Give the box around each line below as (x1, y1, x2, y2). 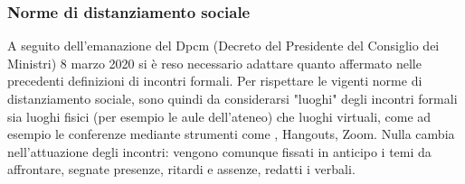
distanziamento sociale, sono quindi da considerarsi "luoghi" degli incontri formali (7, 89, 458, 107)
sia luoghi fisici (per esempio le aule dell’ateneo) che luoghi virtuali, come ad (7, 106, 432, 125)
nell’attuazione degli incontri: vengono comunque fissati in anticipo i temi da (7, 142, 432, 161)
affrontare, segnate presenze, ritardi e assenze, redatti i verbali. (7, 160, 356, 179)
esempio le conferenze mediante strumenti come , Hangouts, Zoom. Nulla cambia (7, 124, 455, 143)
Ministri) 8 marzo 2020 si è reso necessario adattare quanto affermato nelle (7, 53, 422, 72)
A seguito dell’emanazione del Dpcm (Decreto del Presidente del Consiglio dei (7, 36, 440, 55)
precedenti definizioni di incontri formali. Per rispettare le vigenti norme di (7, 71, 422, 90)
